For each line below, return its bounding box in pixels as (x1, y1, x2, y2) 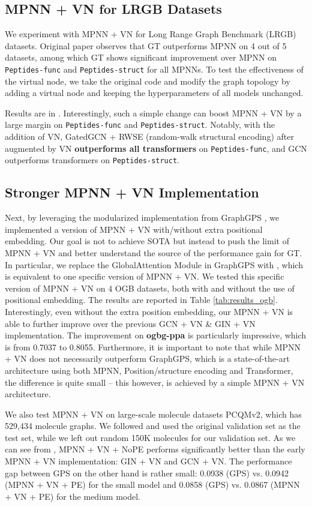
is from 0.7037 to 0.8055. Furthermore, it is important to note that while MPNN (5, 340, 301, 353)
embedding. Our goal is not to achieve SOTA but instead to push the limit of (5, 235, 289, 247)
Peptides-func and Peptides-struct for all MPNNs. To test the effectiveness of (5, 62, 304, 75)
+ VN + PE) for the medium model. (5, 490, 140, 502)
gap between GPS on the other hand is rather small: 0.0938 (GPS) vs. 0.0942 (5, 466, 289, 479)
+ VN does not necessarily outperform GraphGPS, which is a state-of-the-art (5, 352, 290, 365)
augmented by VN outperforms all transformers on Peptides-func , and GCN (5, 142, 307, 154)
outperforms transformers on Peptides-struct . (5, 154, 180, 166)
